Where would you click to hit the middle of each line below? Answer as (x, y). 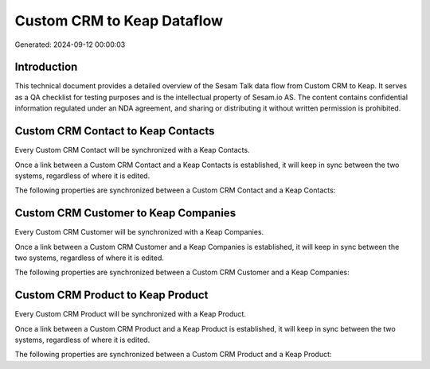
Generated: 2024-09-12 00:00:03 (70, 45)
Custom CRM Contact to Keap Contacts (115, 131)
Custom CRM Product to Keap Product (111, 295)
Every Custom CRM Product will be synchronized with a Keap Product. (131, 314)
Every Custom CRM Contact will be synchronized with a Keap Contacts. (132, 150)
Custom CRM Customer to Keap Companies (125, 214)
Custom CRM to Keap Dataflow (119, 21)
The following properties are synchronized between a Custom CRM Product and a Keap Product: (173, 355)
